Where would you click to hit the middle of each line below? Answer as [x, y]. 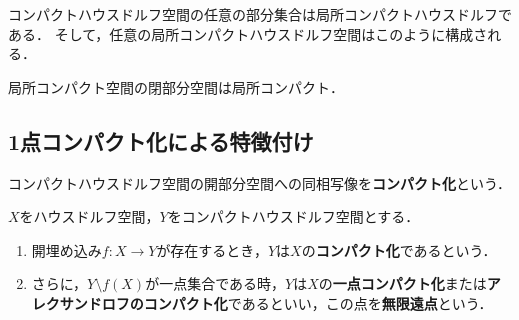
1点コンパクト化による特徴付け [161, 140]
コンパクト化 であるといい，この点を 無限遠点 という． [318, 302]
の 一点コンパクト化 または [402, 283]
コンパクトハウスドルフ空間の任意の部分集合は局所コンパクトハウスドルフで [260, 14]
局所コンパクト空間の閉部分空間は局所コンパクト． [176, 86]
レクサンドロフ [80, 302]
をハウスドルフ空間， [89, 216]
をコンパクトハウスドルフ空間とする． [293, 216]
